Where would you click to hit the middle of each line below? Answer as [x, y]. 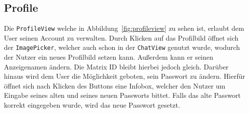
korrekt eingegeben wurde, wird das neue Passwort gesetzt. [92, 105]
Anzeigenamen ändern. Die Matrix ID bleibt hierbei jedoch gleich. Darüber [116, 66]
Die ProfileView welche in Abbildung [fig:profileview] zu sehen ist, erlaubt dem [124, 28]
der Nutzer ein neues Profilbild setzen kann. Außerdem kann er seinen [109, 57]
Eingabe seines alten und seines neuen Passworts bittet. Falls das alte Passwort [123, 95]
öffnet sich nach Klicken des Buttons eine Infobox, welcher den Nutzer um [115, 85]
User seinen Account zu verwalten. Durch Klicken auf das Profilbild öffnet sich [121, 37]
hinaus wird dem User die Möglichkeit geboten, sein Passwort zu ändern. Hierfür [124, 76]
